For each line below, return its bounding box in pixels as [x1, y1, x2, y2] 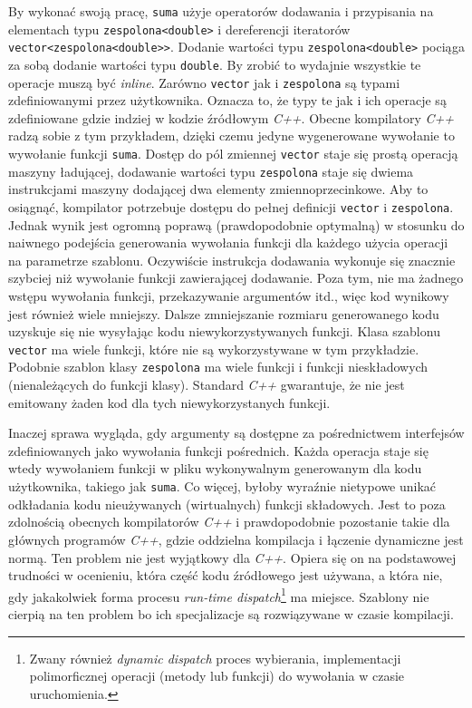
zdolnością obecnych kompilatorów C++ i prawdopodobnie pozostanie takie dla [8, 512, 450, 531]
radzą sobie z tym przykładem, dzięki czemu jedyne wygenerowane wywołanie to [8, 126, 455, 145]
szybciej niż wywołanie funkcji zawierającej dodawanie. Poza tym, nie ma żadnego [8, 268, 464, 287]
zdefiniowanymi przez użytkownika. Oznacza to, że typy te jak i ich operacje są [8, 91, 447, 110]
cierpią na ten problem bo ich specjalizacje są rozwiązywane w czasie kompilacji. [8, 604, 454, 623]
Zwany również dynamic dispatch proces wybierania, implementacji [29, 648, 401, 667]
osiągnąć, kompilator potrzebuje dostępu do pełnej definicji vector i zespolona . [8, 197, 454, 216]
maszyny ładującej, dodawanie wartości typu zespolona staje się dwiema [8, 161, 414, 180]
